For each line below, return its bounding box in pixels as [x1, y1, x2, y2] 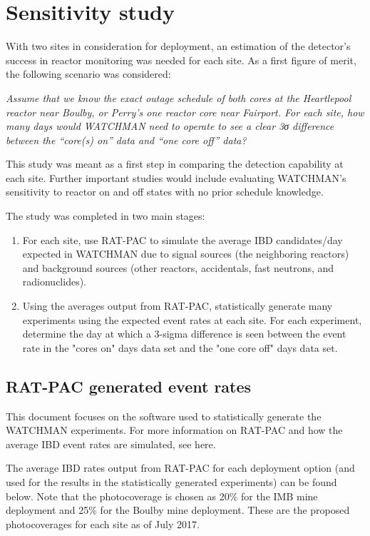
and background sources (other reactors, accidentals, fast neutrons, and [22, 260, 334, 275]
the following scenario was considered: [6, 66, 171, 81]
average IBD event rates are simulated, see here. [6, 436, 216, 451]
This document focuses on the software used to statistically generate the [6, 408, 322, 423]
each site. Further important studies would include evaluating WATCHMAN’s [6, 170, 346, 185]
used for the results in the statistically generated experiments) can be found [6, 474, 337, 489]
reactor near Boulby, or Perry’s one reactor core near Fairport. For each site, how [6, 104, 364, 119]
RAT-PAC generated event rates [6, 375, 252, 397]
